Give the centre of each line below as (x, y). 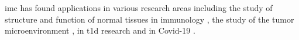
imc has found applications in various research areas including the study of (139, 8)
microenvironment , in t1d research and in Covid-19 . (100, 30)
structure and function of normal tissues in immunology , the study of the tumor (149, 19)
